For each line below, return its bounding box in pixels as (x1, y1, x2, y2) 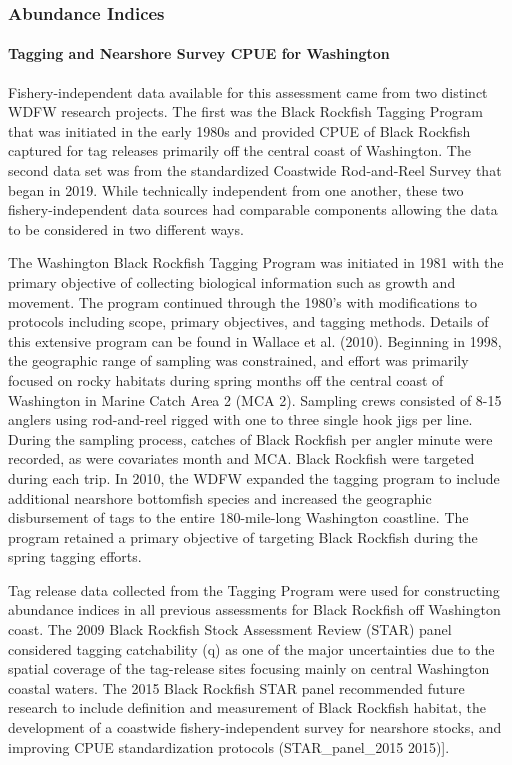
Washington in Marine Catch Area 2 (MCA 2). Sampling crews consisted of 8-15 (8, 389, 502, 410)
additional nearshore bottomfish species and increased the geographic (8, 487, 432, 508)
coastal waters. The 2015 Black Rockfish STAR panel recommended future (8, 677, 465, 698)
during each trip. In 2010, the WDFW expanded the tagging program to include (8, 467, 500, 488)
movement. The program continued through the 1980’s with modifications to (8, 291, 477, 312)
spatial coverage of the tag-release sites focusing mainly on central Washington (8, 658, 490, 679)
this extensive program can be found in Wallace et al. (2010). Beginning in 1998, (8, 330, 502, 351)
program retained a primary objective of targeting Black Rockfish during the (8, 526, 478, 547)
